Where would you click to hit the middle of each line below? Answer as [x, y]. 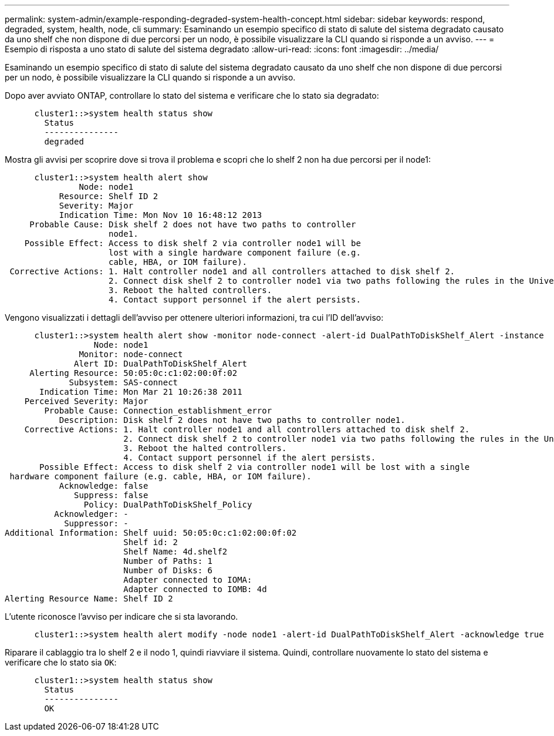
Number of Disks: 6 [168, 570]
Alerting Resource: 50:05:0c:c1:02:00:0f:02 [134, 373]
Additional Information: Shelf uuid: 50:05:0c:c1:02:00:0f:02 [151, 533]
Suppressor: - [96, 523]
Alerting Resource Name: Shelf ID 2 [89, 599]
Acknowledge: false [104, 486]
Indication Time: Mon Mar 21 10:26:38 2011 [141, 392]
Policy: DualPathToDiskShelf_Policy [168, 505]
